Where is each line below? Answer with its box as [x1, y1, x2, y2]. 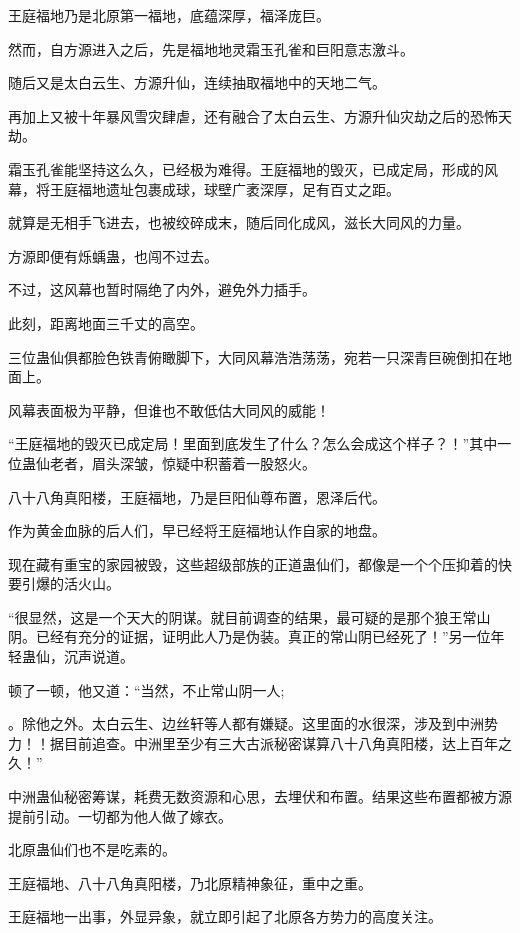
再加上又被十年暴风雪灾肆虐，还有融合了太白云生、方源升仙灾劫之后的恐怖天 [8, 105, 512, 126]
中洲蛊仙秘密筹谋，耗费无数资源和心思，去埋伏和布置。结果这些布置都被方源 [8, 786, 512, 807]
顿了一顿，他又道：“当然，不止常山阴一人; [8, 679, 285, 700]
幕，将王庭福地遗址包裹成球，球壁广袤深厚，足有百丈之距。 [8, 178, 400, 199]
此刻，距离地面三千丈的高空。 [8, 312, 204, 333]
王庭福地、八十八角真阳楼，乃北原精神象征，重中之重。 [8, 872, 372, 893]
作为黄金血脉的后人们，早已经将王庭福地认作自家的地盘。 [8, 520, 386, 541]
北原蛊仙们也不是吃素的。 [8, 839, 176, 860]
